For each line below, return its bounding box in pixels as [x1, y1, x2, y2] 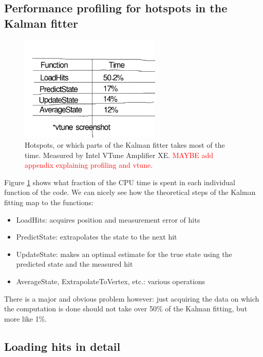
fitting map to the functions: [4, 196, 93, 207]
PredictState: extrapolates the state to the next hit [16, 231, 177, 242]
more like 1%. [4, 313, 47, 324]
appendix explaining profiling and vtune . [25, 160, 153, 170]
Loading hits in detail [4, 338, 121, 354]
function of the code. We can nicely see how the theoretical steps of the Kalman [4, 187, 256, 197]
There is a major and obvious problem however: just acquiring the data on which [4, 293, 259, 304]
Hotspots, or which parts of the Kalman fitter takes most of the [25, 139, 225, 150]
